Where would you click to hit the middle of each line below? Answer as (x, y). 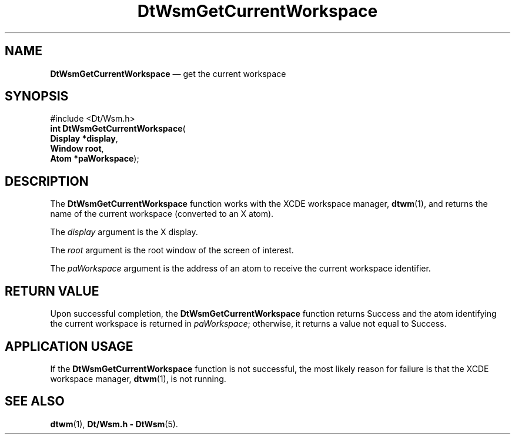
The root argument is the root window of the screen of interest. (172, 250)
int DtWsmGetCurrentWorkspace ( (118, 129)
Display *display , (84, 139)
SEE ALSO (35, 401)
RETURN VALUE (52, 291)
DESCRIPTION (47, 181)
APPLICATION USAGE (69, 346)
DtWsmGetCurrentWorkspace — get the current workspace (168, 73)
